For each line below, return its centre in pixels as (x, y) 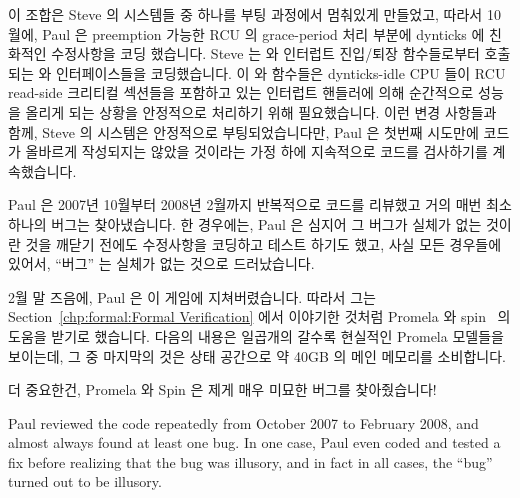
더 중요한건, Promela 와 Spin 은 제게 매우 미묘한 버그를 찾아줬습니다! (222, 389)
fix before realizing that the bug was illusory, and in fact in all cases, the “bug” (250, 461)
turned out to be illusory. (85, 481)
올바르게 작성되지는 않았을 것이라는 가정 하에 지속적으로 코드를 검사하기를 (256, 151)
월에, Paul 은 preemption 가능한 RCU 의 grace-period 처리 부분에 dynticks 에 (246, 33)
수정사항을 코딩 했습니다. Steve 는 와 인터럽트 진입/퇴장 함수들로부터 (265, 53)
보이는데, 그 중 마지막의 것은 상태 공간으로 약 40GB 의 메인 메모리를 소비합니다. (257, 355)
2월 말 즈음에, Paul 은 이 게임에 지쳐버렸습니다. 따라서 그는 (192, 296)
